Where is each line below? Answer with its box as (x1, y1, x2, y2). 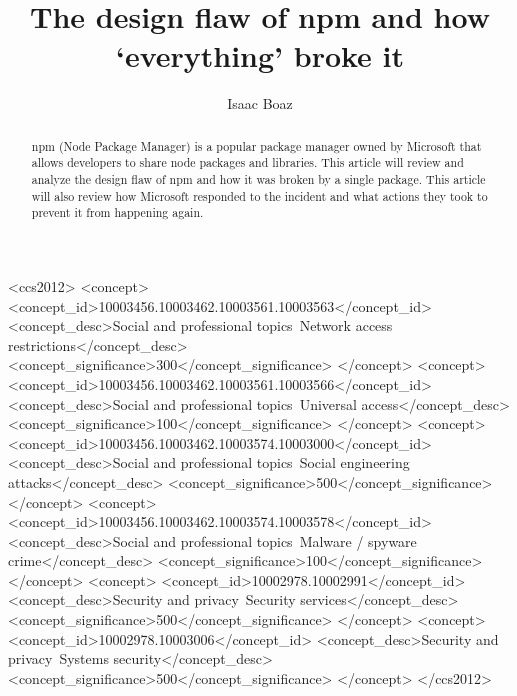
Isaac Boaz (227, 93, 293, 114)
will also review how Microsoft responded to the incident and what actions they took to (31, 187, 488, 204)
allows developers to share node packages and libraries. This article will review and (31, 154, 464, 171)
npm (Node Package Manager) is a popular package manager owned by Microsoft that (31, 137, 482, 154)
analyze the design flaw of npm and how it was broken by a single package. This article (31, 171, 486, 188)
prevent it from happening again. (31, 204, 204, 221)
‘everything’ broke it (115, 35, 405, 76)
